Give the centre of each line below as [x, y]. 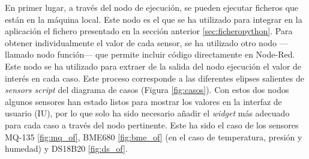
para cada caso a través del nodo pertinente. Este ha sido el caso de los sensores [152, 124]
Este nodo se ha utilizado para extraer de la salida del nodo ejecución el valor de [153, 66]
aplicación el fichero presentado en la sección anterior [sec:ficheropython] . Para [149, 31]
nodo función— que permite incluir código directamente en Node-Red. [166, 54]
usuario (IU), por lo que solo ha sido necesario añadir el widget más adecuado [147, 113]
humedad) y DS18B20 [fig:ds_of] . [66, 148]
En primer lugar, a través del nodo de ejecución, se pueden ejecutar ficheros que [152, 7]
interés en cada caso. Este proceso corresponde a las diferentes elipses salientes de [154, 78]
